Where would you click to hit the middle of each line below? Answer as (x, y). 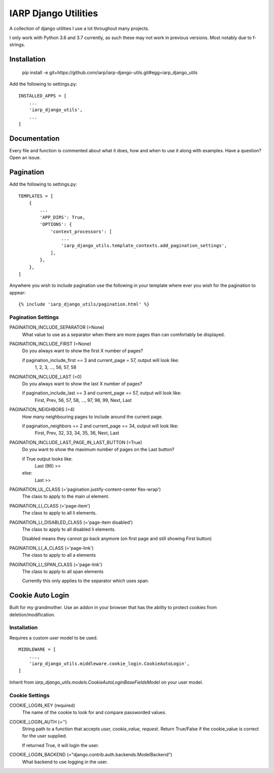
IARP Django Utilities (54, 13)
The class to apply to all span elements (63, 572)
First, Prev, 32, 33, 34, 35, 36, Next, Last (77, 433)
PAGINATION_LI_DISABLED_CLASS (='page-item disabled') (71, 522)
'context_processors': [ (81, 231)
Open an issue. (25, 158)
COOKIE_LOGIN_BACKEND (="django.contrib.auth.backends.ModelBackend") (91, 755)
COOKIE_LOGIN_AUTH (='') (38, 722)
